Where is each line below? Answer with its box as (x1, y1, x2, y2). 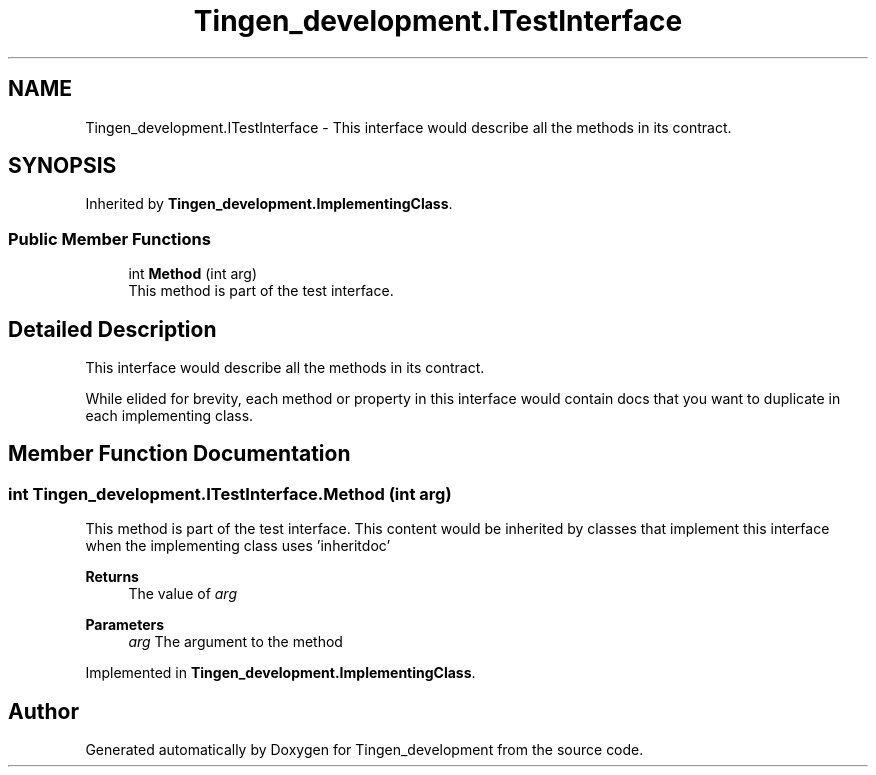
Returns (85, 568, 139, 586)
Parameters (85, 616, 165, 634)
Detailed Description (8, 316, 217, 342)
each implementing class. (85, 407, 254, 425)
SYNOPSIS (8, 153, 117, 179)
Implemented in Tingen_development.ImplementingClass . (85, 664, 476, 682)
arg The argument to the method (128, 633, 343, 651)
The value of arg (128, 585, 237, 603)
